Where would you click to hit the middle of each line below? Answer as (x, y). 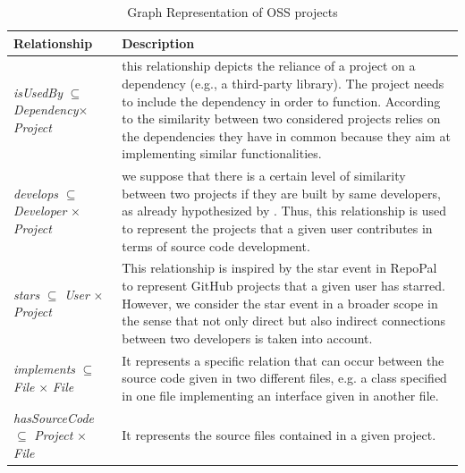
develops (36, 193)
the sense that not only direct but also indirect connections (283, 321)
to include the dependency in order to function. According (281, 101)
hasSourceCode (54, 417)
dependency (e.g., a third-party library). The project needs (283, 84)
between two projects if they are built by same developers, (281, 193)
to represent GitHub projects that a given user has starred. (283, 286)
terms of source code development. (216, 245)
